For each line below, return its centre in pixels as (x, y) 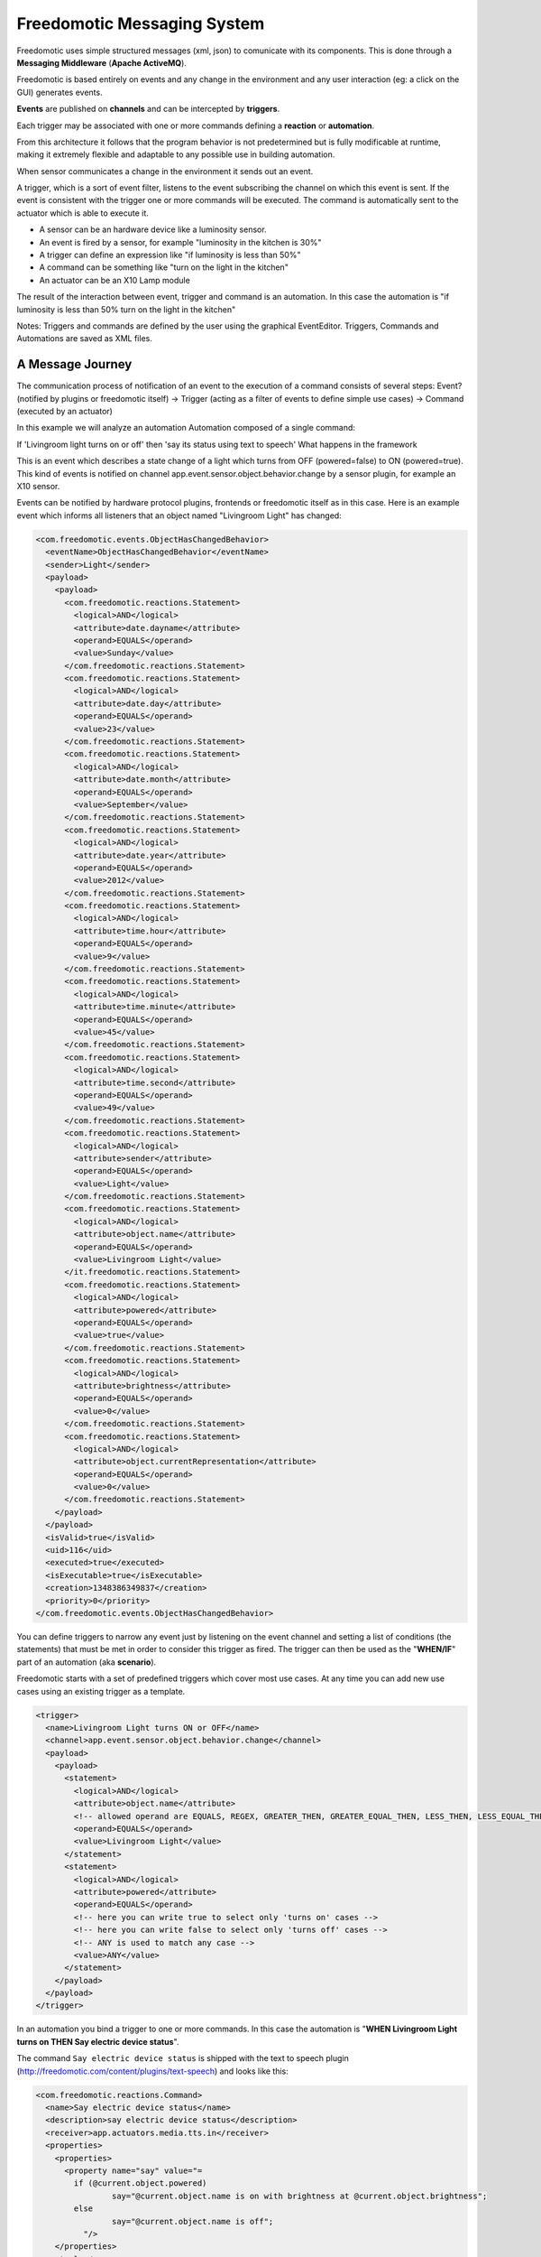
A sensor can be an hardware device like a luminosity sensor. (153, 229)
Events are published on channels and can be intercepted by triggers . (148, 109)
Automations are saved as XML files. (84, 339)
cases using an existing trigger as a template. (101, 1691)
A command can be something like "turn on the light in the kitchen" (164, 267)
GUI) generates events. (60, 92)
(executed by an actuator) (64, 412)
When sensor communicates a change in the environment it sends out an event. (165, 171)
